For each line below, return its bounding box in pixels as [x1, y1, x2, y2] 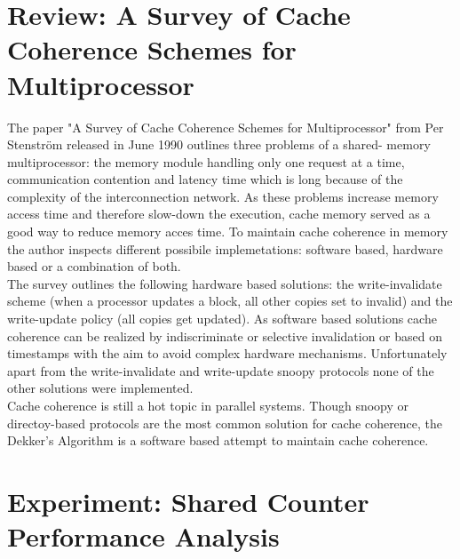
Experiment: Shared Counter [7, 483, 369, 519]
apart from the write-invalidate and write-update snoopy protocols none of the [7, 361, 434, 379]
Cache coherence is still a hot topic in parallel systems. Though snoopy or [7, 396, 409, 414]
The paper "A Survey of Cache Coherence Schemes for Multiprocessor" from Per [7, 117, 444, 136]
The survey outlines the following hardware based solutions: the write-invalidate [7, 274, 442, 292]
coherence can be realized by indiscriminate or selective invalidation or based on [7, 326, 443, 345]
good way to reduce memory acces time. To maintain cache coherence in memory [7, 222, 448, 241]
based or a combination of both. [7, 257, 181, 276]
